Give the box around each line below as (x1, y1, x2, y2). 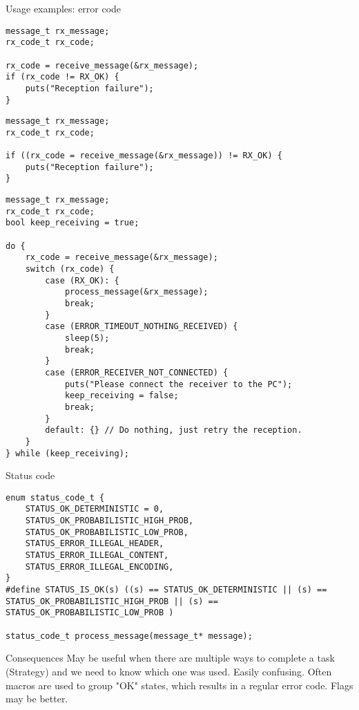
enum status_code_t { (6, 492, 105, 503)
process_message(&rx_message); (64, 287, 208, 297)
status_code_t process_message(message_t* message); (6, 630, 253, 641)
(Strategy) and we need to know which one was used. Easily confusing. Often (6, 664, 332, 678)
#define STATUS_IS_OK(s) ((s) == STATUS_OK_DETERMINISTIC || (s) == (6, 585, 327, 595)
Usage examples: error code (6, 1, 122, 15)
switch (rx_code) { (25, 264, 115, 274)
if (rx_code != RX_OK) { (6, 72, 119, 82)
